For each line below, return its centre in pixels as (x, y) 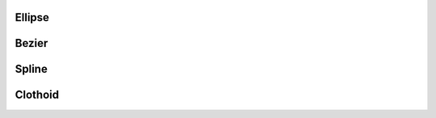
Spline (31, 69)
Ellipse (32, 17)
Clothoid (37, 95)
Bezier (31, 43)
